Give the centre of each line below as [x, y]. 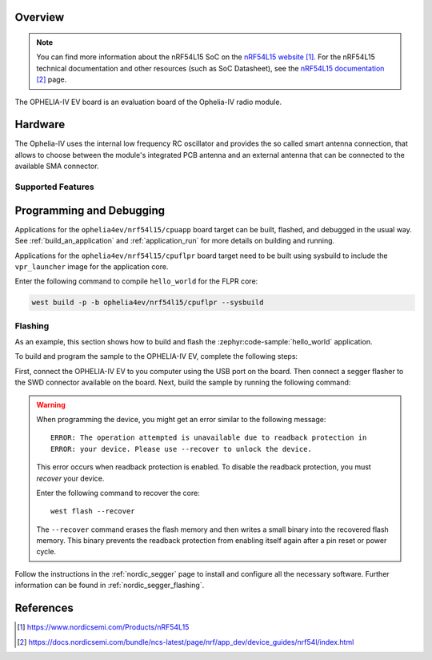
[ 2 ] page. [52, 79]
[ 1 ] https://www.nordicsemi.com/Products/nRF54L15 [103, 627]
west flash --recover [93, 511]
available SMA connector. [57, 166]
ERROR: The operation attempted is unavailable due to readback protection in [209, 438]
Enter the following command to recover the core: [118, 493]
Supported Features [55, 187]
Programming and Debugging [90, 210]
